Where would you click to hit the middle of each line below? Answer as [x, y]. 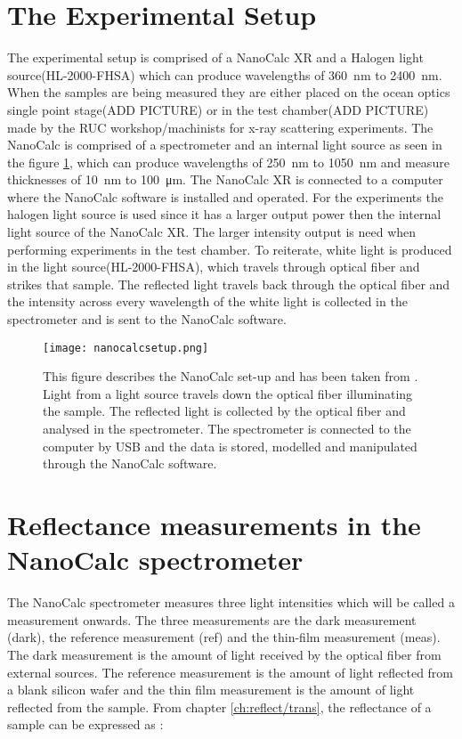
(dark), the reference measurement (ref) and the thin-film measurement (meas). [224, 637]
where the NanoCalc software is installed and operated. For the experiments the [225, 196]
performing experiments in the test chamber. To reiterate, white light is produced [230, 249]
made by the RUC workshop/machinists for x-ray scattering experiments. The [220, 127]
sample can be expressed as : [85, 724]
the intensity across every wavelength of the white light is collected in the [207, 301]
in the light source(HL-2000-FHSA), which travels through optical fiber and [214, 267]
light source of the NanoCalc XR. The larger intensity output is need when [212, 232]
